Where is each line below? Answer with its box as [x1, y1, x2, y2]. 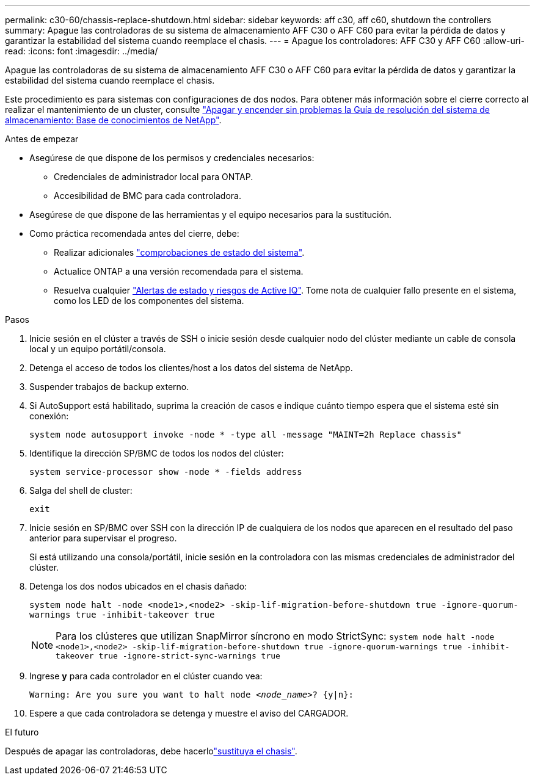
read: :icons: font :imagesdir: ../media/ [5, 46, 158, 56]
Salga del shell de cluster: [29, 485, 133, 496]
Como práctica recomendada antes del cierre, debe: [29, 228, 239, 239]
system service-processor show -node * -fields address [29, 467, 302, 477]
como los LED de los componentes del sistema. [54, 295, 244, 306]
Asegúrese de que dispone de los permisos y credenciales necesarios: [29, 153, 315, 163]
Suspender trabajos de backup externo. [29, 381, 189, 392]
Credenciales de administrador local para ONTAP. [54, 172, 253, 182]
